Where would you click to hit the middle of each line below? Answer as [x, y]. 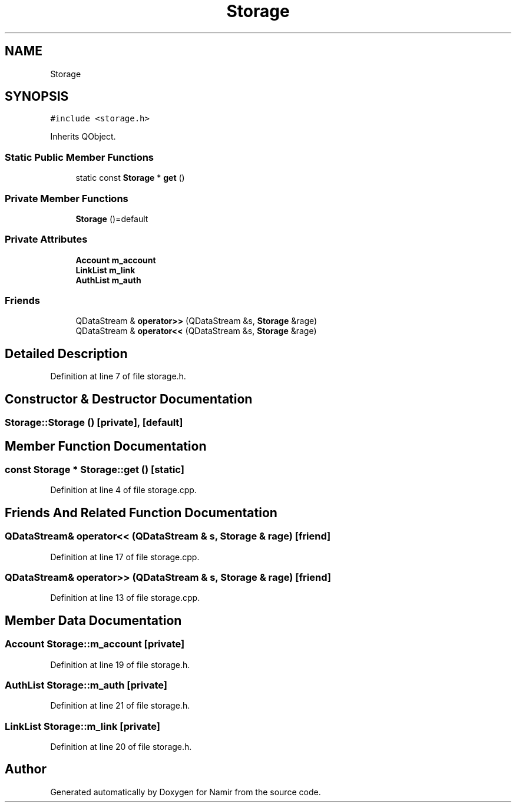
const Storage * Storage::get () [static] [95, 469]
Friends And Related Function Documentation [141, 512]
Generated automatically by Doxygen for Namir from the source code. [186, 792]
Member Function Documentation [106, 446]
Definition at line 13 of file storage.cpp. [125, 598]
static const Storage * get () [130, 178]
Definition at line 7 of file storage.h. [118, 376]
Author [26, 769]
